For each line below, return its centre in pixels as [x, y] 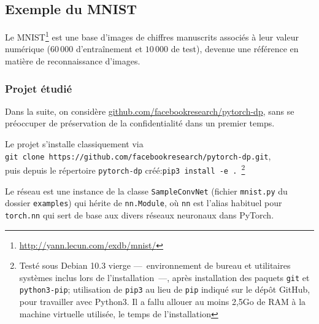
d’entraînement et [109, 49]
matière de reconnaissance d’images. [73, 61]
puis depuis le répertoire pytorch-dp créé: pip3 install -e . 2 [125, 169]
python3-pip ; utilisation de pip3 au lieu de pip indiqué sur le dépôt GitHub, [165, 289]
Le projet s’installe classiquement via [74, 144]
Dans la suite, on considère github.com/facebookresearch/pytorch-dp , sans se [150, 111]
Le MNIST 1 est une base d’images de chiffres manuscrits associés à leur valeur [152, 36]
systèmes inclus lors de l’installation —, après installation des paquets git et [164, 277]
